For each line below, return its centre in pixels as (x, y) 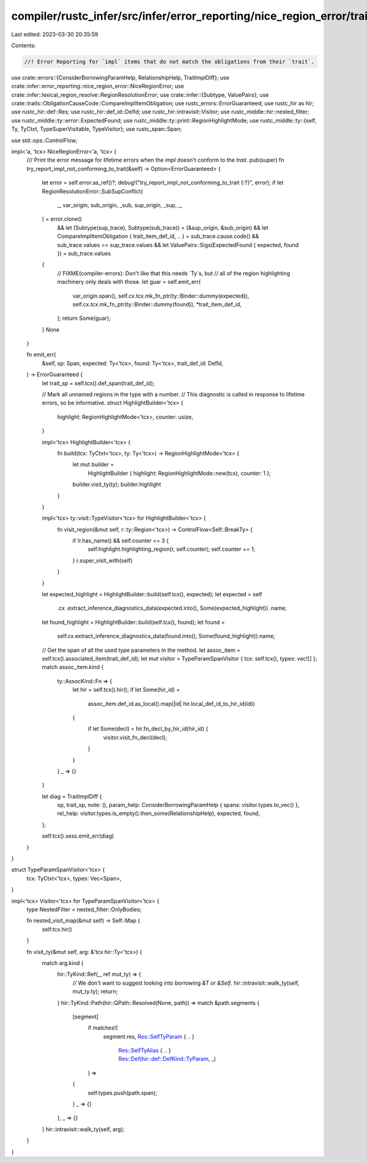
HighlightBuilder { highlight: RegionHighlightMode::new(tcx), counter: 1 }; (180, 473)
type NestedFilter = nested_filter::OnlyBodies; (84, 909)
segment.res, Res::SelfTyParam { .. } (149, 1036)
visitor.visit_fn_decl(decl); (135, 737)
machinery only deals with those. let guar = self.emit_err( (129, 282)
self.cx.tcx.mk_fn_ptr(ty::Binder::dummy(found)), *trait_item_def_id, (157, 304)
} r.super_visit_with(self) (102, 560)
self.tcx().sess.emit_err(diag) (78, 836)
